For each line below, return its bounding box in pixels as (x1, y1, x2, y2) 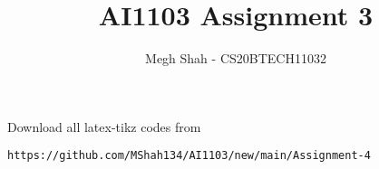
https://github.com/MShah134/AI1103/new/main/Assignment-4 (7, 149, 371, 163)
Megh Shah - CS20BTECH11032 (145, 49, 326, 68)
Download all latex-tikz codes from (7, 117, 201, 136)
